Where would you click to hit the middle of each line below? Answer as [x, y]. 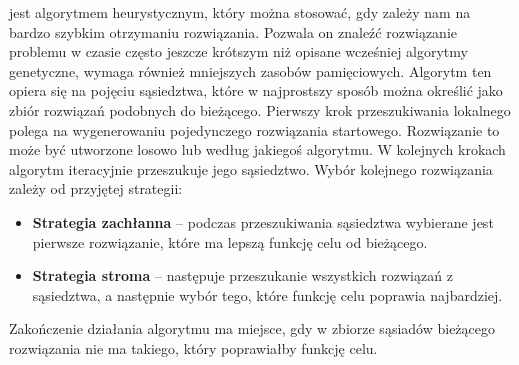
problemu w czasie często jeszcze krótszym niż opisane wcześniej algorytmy [238, 51]
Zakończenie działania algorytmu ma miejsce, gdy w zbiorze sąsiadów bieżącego [252, 328]
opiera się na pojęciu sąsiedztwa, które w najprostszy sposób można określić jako [256, 90]
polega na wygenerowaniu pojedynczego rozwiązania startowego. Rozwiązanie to [254, 129]
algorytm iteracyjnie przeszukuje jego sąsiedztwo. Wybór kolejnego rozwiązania [251, 168]
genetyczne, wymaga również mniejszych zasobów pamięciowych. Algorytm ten [250, 70]
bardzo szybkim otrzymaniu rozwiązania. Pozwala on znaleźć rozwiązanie [233, 31]
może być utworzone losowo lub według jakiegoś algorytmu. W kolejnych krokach [257, 149]
